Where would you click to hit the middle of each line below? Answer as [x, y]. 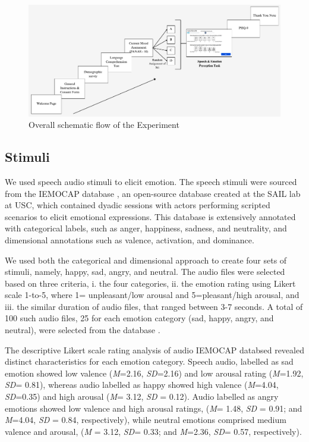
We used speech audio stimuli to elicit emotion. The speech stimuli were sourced [151, 181]
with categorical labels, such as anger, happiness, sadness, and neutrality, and [146, 228]
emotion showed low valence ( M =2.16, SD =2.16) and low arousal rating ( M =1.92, [154, 373]
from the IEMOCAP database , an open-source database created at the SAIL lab [153, 193]
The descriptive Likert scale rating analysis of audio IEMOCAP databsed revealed [154, 349]
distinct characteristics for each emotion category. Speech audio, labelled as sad [149, 361]
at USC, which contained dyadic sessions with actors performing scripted [138, 205]
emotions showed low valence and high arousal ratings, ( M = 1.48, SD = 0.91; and [154, 408]
